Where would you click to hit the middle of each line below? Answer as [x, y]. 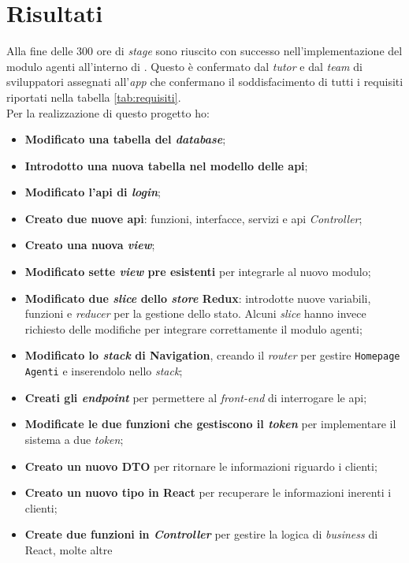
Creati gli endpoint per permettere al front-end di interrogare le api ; [196, 397]
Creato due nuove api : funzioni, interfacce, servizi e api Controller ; [193, 218]
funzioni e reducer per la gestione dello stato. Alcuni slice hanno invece [195, 313]
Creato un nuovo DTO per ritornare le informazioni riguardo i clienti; [201, 466]
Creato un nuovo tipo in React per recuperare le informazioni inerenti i [208, 492]
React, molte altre [69, 549]
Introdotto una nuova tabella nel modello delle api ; [166, 165]
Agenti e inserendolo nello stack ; [104, 371]
